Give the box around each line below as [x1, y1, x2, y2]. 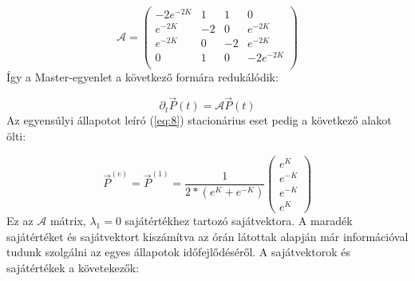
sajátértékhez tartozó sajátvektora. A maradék [125, 212, 353, 229]
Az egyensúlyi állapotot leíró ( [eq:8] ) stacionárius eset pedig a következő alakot [6, 112, 392, 129]
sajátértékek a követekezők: [6, 259, 140, 275]
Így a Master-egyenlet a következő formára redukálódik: [6, 68, 279, 85]
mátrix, [49, 212, 86, 229]
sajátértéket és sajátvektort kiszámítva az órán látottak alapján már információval [6, 228, 409, 244]
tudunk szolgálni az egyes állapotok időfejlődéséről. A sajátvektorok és [6, 243, 350, 260]
